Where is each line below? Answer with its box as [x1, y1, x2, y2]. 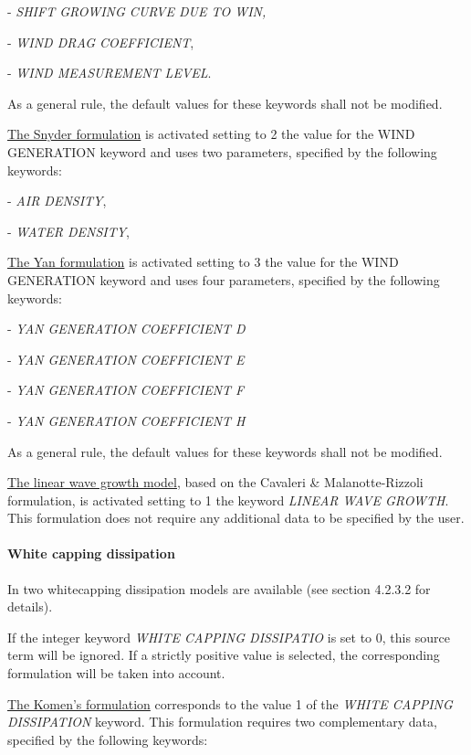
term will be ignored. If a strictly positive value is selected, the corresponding [7, 645, 440, 665]
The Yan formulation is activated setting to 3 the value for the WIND [7, 252, 399, 271]
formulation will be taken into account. [7, 664, 225, 683]
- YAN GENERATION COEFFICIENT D [7, 319, 246, 338]
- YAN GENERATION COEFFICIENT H [7, 410, 246, 430]
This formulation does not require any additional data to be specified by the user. [7, 508, 465, 527]
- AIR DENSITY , [7, 191, 107, 210]
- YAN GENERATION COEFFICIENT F [7, 380, 245, 399]
